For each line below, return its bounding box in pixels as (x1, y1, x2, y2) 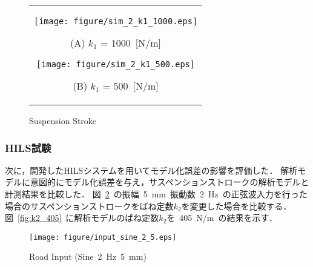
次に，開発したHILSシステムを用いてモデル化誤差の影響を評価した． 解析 (5, 163, 298, 176)
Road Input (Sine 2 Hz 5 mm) (29, 250, 147, 263)
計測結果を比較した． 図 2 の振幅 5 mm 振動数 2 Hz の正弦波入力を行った (5, 188, 308, 200)
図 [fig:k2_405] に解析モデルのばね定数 (5, 211, 159, 224)
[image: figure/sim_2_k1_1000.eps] (34, 16, 198, 26)
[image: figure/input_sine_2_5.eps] (29, 232, 177, 242)
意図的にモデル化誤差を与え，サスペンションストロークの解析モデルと (30, 176, 309, 188)
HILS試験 (5, 140, 51, 155)
